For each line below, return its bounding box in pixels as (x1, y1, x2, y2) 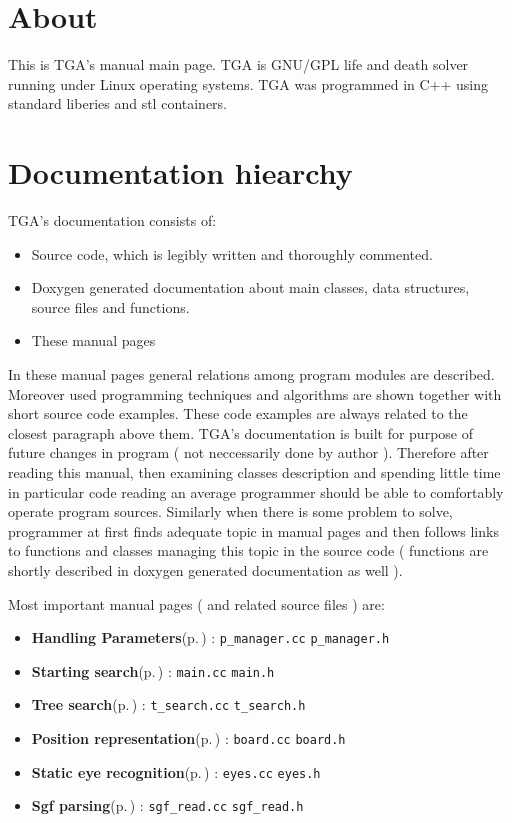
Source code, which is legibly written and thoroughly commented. (31, 243, 433, 264)
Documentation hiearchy (8, 152, 353, 193)
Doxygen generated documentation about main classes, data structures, (31, 277, 470, 298)
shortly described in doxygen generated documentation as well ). (8, 559, 403, 580)
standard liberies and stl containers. (8, 93, 228, 114)
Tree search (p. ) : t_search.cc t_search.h (31, 694, 306, 715)
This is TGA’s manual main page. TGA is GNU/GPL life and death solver (8, 54, 469, 75)
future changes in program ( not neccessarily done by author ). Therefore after (8, 442, 489, 463)
